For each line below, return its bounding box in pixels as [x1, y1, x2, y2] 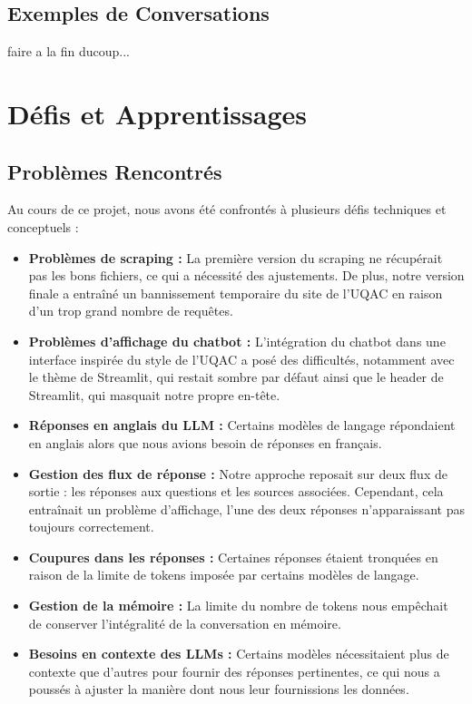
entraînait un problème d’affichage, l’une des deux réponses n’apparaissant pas [28, 499, 465, 518]
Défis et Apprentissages [7, 94, 308, 132]
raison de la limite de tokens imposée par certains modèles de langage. [28, 565, 419, 584]
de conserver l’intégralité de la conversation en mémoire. [28, 613, 341, 632]
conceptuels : [7, 217, 79, 236]
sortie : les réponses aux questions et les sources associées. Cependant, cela [28, 482, 444, 501]
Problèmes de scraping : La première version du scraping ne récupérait [28, 248, 443, 267]
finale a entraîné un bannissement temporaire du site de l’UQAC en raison [28, 283, 443, 302]
